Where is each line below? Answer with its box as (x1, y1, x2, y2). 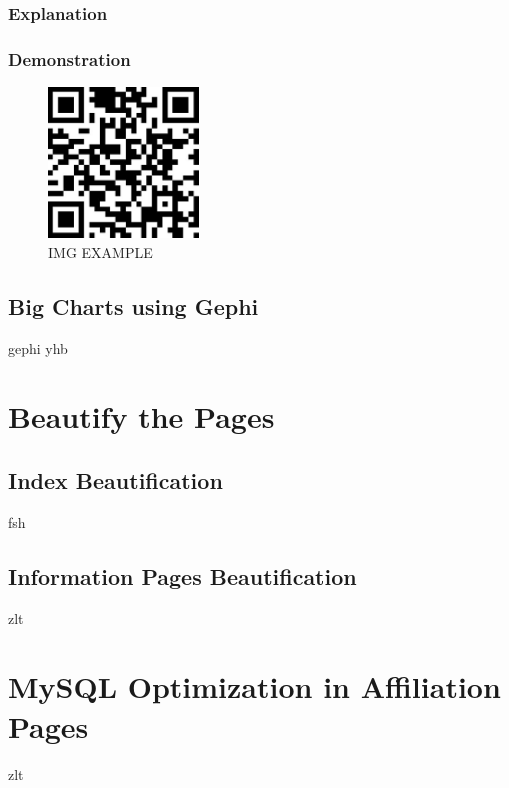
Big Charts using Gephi (8, 290, 259, 321)
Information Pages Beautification (8, 560, 357, 591)
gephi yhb (8, 337, 68, 358)
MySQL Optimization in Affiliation (8, 666, 501, 707)
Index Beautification (8, 464, 223, 495)
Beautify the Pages (8, 396, 275, 437)
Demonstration (8, 46, 131, 71)
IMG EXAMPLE (48, 241, 153, 262)
